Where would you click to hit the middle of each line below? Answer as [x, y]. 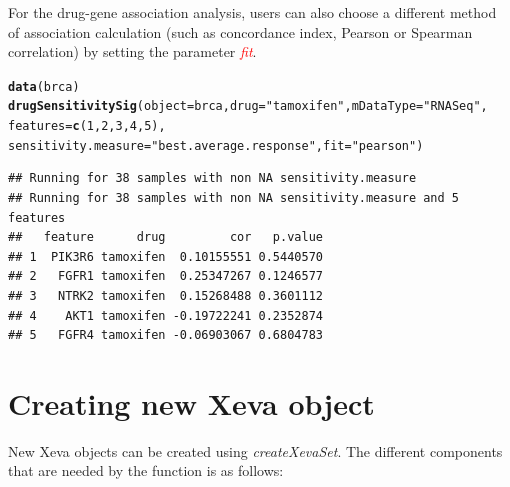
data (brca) [44, 86]
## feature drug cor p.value [165, 237]
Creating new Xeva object [191, 402]
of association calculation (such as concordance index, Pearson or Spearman [240, 31]
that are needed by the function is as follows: [146, 470]
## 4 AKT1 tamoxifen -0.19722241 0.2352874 [165, 315]
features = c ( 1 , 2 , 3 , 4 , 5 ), [87, 126]
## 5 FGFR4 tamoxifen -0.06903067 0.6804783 [165, 335]
